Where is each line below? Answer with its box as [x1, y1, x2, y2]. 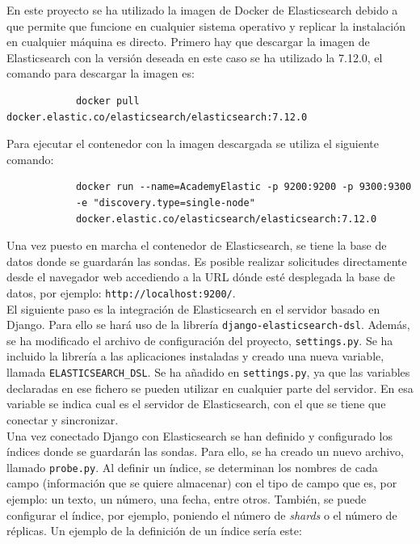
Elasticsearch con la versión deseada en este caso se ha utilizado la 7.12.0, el [6, 48, 383, 65]
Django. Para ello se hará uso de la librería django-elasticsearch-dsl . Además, [6, 316, 410, 333]
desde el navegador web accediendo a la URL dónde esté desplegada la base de [6, 268, 395, 285]
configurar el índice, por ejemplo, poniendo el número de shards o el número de [6, 506, 397, 523]
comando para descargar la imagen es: [6, 65, 195, 82]
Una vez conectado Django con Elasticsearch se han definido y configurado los [6, 427, 393, 444]
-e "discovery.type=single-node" [75, 196, 255, 209]
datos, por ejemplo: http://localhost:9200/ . [6, 284, 236, 301]
